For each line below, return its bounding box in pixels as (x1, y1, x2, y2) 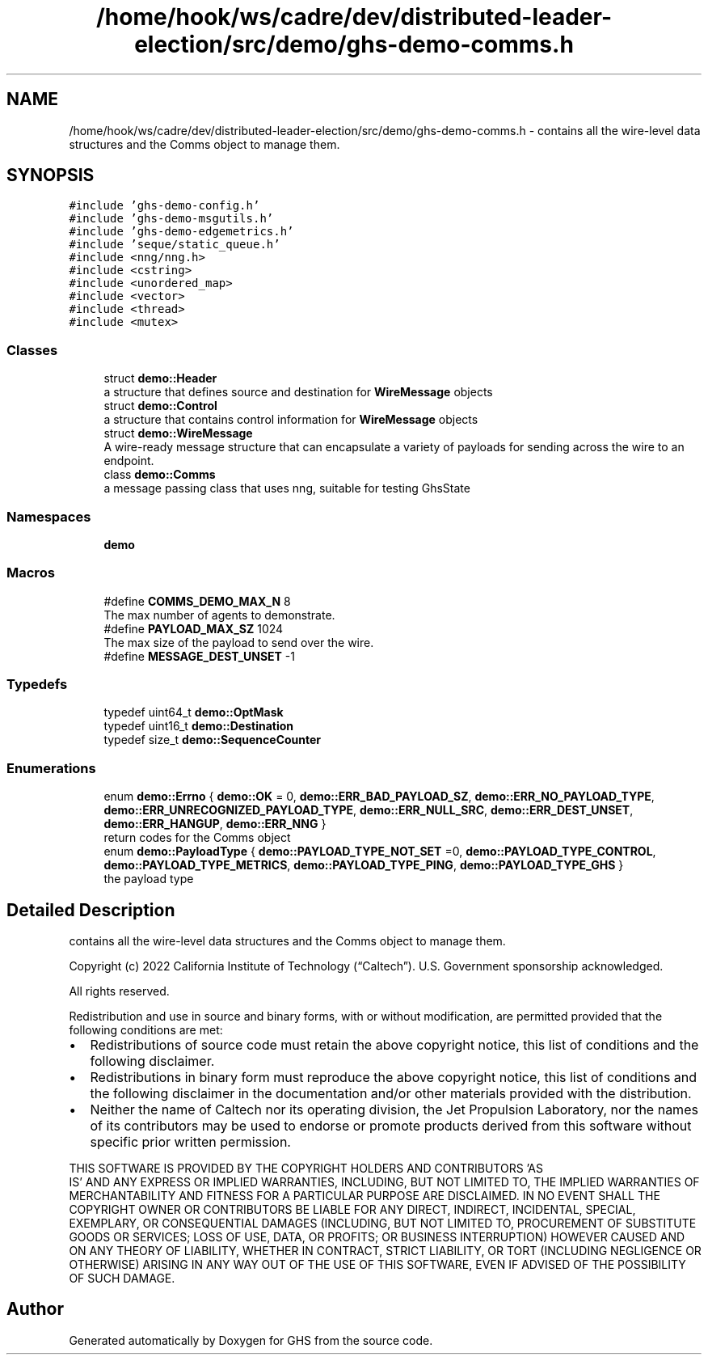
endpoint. (103, 454, 154, 468)
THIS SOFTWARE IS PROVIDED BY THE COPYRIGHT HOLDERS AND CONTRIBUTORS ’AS (69, 1161, 543, 1176)
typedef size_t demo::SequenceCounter (103, 733, 322, 747)
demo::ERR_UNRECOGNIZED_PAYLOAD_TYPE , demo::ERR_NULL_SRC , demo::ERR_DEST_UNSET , (103, 803, 634, 818)
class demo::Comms (103, 467, 216, 482)
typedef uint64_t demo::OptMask (103, 705, 284, 720)
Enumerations (6, 759, 96, 776)
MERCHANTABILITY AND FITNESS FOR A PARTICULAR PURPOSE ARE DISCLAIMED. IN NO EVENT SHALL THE (69, 1189, 660, 1203)
